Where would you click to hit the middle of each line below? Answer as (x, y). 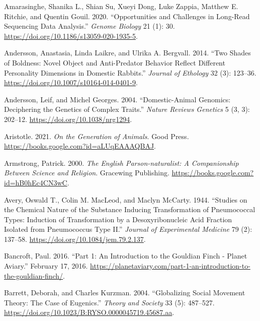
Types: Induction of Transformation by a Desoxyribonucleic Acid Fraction (118, 219)
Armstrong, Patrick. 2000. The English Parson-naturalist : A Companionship (121, 163)
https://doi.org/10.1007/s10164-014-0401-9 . (71, 82)
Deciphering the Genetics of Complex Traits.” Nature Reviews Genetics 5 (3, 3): (127, 109)
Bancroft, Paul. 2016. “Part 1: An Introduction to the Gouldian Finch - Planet (126, 256)
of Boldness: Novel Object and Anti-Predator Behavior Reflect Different (115, 62)
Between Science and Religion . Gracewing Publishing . (87, 173)
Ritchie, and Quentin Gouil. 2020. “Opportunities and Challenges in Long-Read (127, 16)
